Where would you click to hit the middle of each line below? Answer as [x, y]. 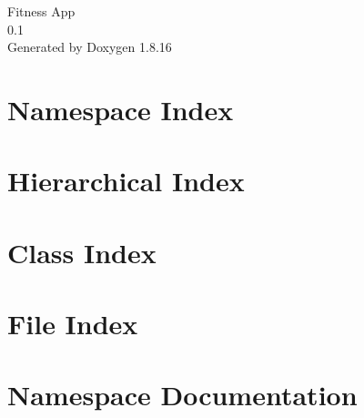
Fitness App [41, 11]
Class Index [82, 252]
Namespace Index [121, 109]
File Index [73, 324]
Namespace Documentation [182, 395]
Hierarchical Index [126, 181]
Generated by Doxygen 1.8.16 [90, 47]
